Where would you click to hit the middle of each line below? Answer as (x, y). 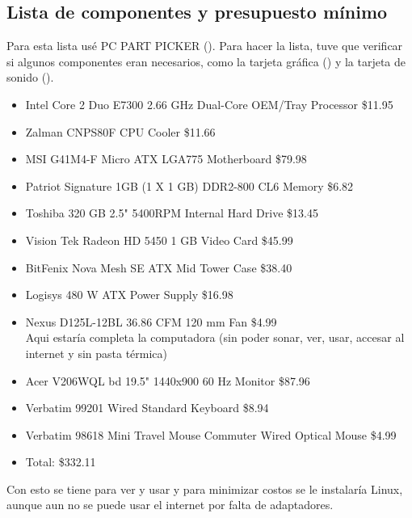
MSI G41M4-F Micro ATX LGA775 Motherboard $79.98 (166, 159)
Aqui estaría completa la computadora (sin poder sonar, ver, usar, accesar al (215, 337)
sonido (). (30, 77)
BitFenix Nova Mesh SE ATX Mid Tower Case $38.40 (159, 267)
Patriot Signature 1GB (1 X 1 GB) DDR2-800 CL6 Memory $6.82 (189, 185)
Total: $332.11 (61, 462)
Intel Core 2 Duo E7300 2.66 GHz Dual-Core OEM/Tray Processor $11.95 (209, 104)
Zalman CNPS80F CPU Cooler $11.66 (120, 131)
